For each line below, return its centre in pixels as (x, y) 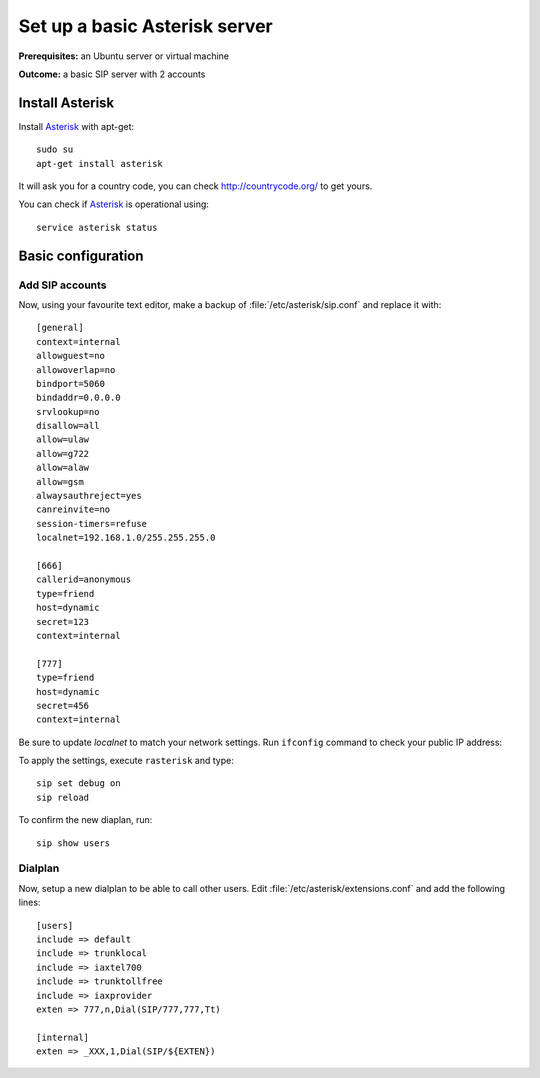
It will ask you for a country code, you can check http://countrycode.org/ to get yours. (195, 186)
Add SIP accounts (62, 285)
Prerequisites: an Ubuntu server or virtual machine (124, 56)
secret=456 (63, 705)
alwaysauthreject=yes (89, 496)
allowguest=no (70, 356)
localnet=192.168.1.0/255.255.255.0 (126, 538)
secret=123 (63, 621)
